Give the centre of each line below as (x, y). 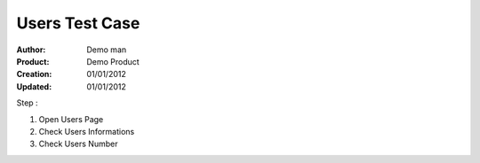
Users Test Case (78, 23)
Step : (28, 103)
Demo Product (113, 61)
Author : (31, 50)
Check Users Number (78, 144)
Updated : (34, 86)
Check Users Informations (87, 131)
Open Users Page (71, 119)
